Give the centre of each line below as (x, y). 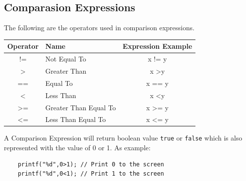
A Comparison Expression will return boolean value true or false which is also (123, 138)
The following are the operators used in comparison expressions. (99, 28)
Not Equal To (66, 59)
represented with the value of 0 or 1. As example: (77, 148)
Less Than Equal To (76, 119)
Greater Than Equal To (81, 107)
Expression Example (158, 46)
